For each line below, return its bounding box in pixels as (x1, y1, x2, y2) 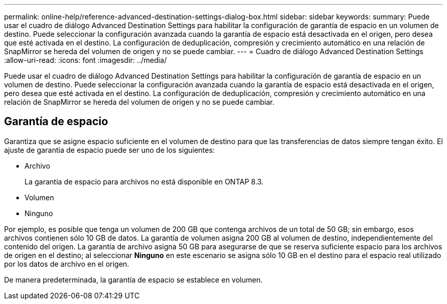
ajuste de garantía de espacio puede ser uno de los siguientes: (4, 145, 215, 154)
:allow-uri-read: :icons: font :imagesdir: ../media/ (4, 56, 167, 64)
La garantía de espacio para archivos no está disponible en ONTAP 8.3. (24, 177, 264, 186)
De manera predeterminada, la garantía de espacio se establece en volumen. (4, 275, 263, 284)
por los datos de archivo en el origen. (4, 259, 130, 268)
